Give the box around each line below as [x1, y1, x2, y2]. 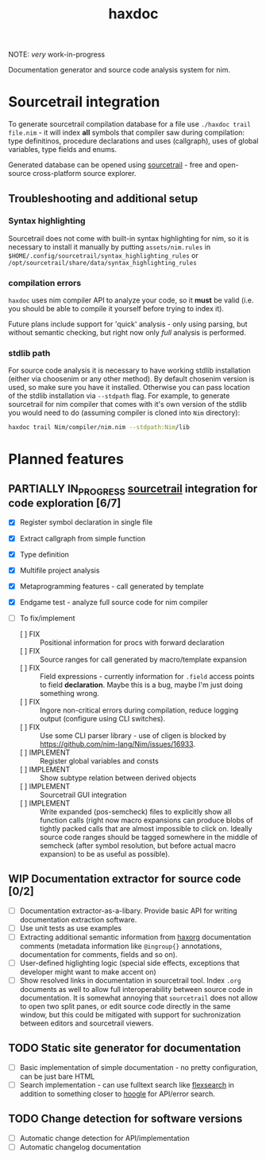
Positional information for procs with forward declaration [39, 638, 225, 647]
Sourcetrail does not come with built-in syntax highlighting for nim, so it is [8, 233, 249, 243]
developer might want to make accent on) [19, 967, 156, 976]
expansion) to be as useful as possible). [39, 849, 171, 858]
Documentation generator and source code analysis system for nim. [8, 65, 231, 75]
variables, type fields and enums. [8, 145, 118, 154]
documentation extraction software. [19, 915, 137, 924]
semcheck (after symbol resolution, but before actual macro [39, 841, 237, 850]
